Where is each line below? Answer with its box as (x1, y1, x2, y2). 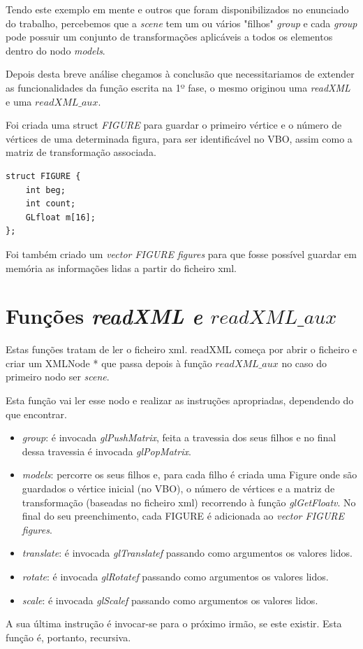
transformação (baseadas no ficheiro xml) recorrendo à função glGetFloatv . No (22, 494, 356, 509)
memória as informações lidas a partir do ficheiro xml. (6, 260, 237, 275)
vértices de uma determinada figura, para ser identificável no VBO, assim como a (6, 131, 353, 145)
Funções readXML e (6, 301, 202, 331)
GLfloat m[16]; (25, 212, 96, 222)
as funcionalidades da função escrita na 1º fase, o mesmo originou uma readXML (6, 80, 350, 94)
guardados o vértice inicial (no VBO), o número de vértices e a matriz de (22, 480, 335, 495)
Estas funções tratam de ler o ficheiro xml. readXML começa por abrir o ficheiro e (6, 342, 357, 357)
